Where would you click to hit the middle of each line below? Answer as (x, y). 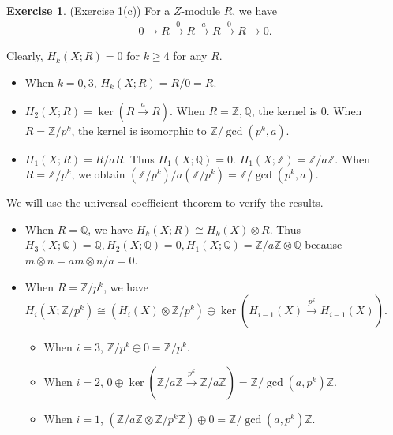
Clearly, (25, 56)
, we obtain (98, 174)
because (324, 244)
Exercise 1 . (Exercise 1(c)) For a (88, 10)
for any (190, 56)
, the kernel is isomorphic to (139, 130)
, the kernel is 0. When (307, 110)
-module (201, 10)
